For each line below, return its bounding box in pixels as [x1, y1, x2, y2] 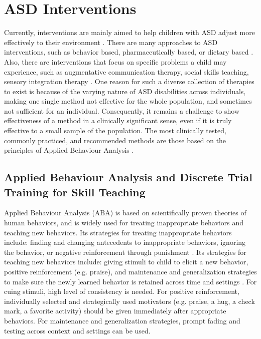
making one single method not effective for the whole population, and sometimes [4, 96, 252, 106]
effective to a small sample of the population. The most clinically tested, [4, 125, 226, 136]
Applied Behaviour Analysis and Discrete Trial [4, 169, 252, 185]
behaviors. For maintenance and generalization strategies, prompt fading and [4, 315, 240, 325]
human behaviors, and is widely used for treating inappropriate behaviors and [4, 217, 244, 228]
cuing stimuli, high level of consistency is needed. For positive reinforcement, [4, 286, 239, 296]
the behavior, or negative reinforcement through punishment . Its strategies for [4, 246, 246, 257]
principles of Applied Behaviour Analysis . [4, 145, 134, 155]
